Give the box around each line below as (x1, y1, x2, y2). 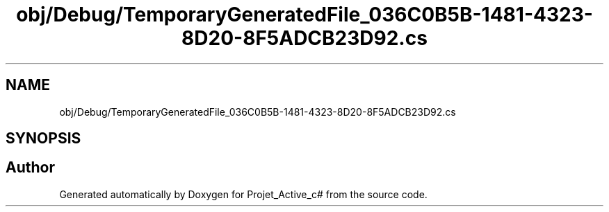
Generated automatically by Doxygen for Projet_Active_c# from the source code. (59, 188, 428, 200)
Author (6, 159, 55, 177)
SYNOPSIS (6, 130, 81, 148)
